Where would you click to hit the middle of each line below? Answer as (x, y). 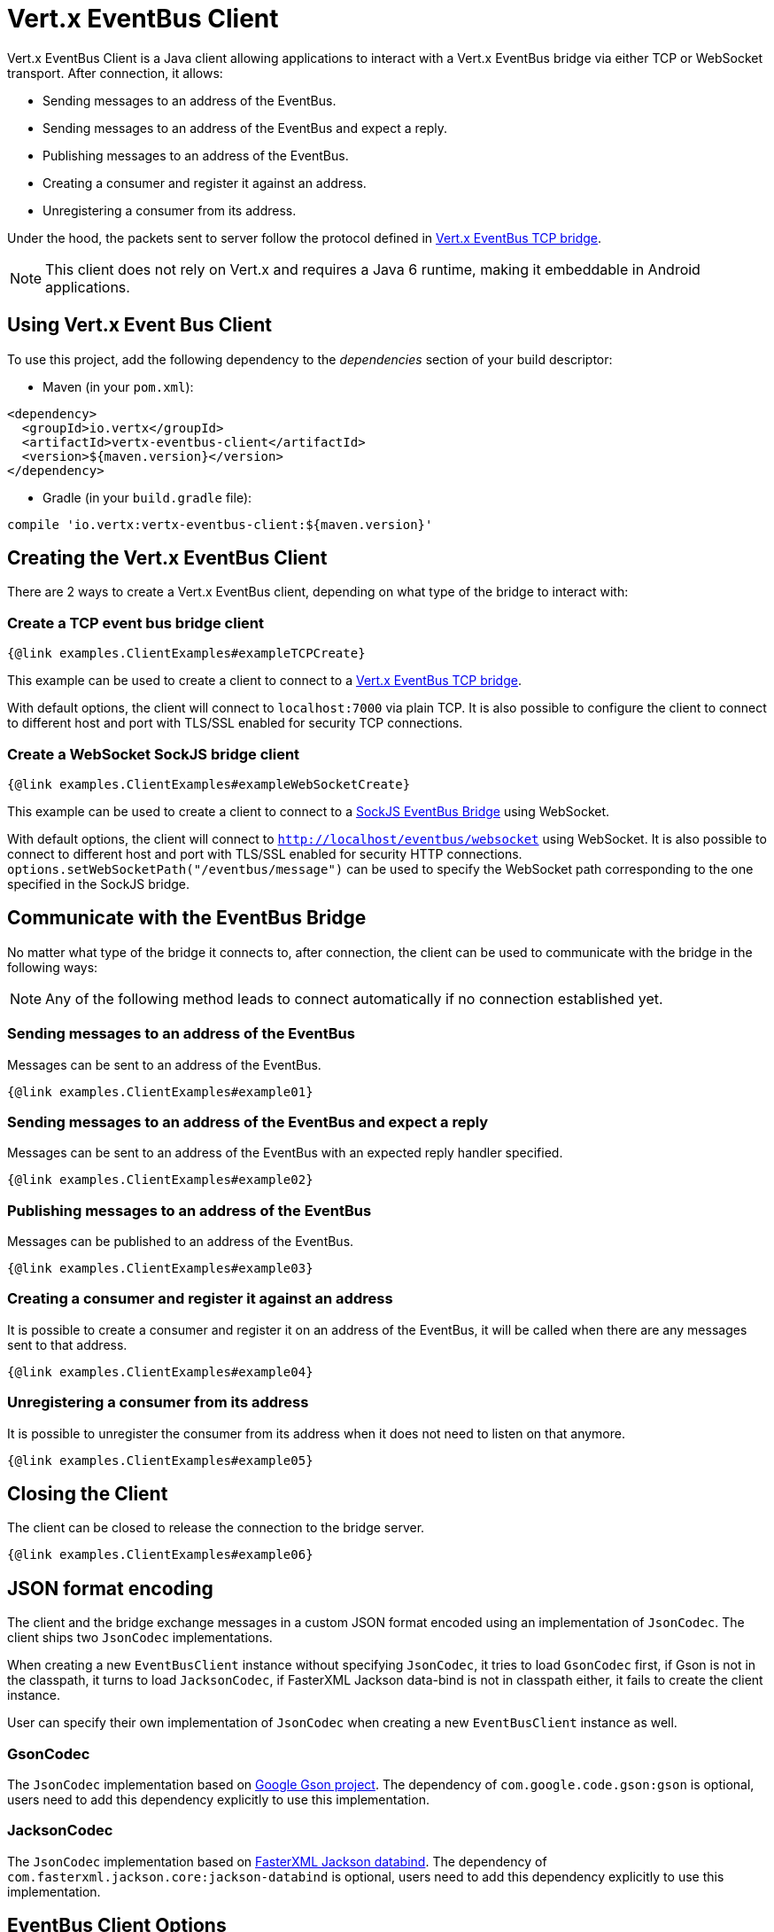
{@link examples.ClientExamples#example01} (160, 1091)
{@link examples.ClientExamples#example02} (160, 1180)
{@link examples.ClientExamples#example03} (160, 1269)
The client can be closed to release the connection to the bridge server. (216, 1528)
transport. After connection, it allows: (115, 73)
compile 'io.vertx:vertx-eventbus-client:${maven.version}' (220, 524)
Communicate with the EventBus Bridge (187, 918)
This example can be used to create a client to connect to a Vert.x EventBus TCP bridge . (264, 681)
